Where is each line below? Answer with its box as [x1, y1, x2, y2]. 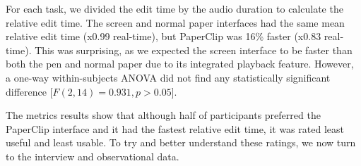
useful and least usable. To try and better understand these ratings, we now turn [6, 135, 356, 150]
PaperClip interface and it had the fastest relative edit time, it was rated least [6, 121, 344, 136]
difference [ [6, 84, 53, 98]
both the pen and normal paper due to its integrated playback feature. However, [6, 56, 354, 71]
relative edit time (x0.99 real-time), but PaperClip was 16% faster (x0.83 [6, 29, 321, 44]
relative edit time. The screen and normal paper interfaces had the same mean [6, 15, 345, 30]
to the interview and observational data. [6, 148, 179, 163]
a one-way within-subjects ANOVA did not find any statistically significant [6, 70, 331, 84]
